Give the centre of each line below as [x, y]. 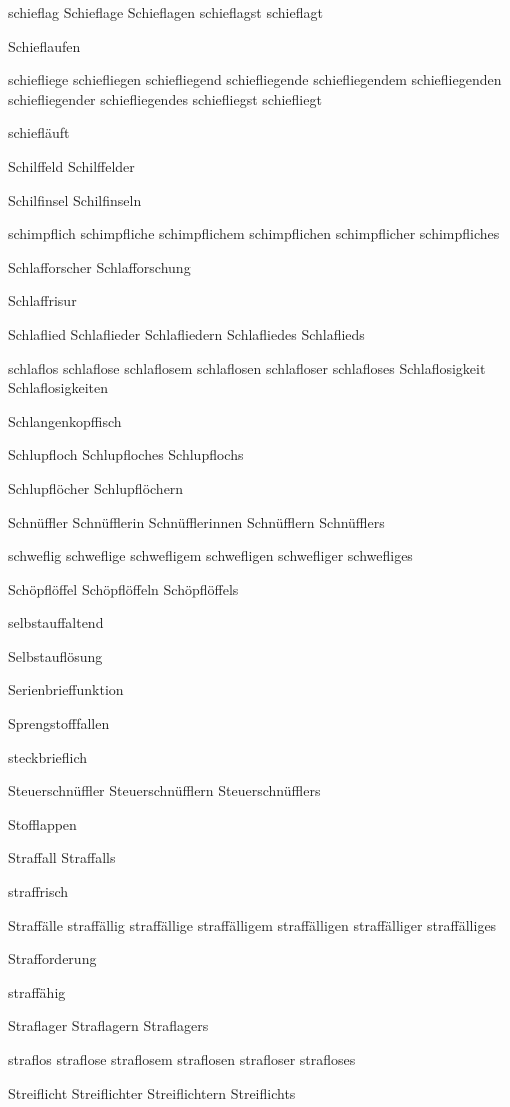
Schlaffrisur [42, 300]
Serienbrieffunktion [66, 689]
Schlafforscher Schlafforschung [99, 266]
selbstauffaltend [56, 622]
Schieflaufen [44, 45]
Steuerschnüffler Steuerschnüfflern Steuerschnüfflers [164, 790]
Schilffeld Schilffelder [71, 165]
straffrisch [38, 891]
